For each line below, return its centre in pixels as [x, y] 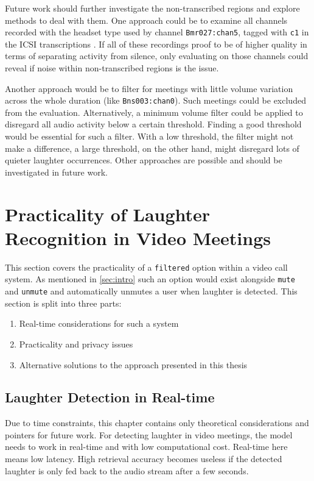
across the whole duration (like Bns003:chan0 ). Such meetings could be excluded [155, 100]
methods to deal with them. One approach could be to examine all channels [146, 20]
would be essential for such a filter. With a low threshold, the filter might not [149, 136]
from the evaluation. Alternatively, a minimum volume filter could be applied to [154, 112]
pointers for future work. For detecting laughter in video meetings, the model [149, 434]
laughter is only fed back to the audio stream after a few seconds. [127, 470]
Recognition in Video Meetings [138, 237]
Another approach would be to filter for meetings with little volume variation [149, 88]
